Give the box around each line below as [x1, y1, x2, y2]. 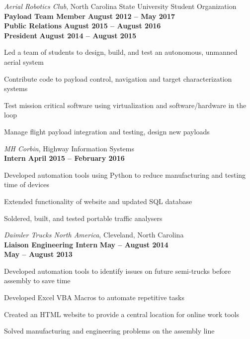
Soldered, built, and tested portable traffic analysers [4, 213, 163, 223]
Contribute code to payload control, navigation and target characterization [4, 73, 232, 84]
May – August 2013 [4, 249, 73, 259]
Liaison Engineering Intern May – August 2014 [4, 239, 168, 249]
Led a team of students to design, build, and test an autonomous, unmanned [4, 47, 238, 57]
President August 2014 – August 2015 [4, 30, 137, 40]
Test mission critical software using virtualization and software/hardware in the [4, 100, 247, 110]
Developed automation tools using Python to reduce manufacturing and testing [4, 169, 246, 180]
